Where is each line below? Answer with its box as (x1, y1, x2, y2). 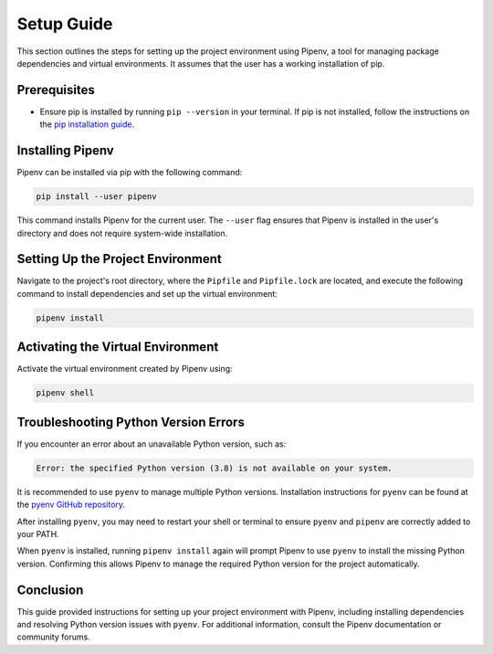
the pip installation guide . (39, 119, 135, 130)
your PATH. (16, 528, 59, 539)
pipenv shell (36, 388, 95, 398)
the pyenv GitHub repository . (16, 499, 126, 511)
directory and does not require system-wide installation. (16, 227, 228, 238)
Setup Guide (16, 14, 113, 34)
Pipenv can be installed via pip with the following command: (16, 167, 243, 178)
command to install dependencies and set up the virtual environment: (16, 288, 278, 299)
